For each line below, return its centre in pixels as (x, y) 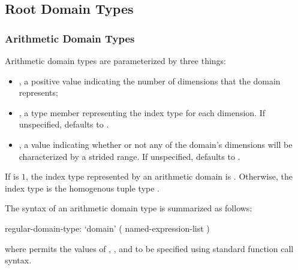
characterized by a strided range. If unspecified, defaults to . (130, 156)
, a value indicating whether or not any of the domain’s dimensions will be (156, 144)
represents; (38, 92)
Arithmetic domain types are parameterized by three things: (116, 60)
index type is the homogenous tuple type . (82, 188)
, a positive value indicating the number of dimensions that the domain (150, 81)
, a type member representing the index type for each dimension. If (142, 112)
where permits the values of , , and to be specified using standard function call (149, 248)
